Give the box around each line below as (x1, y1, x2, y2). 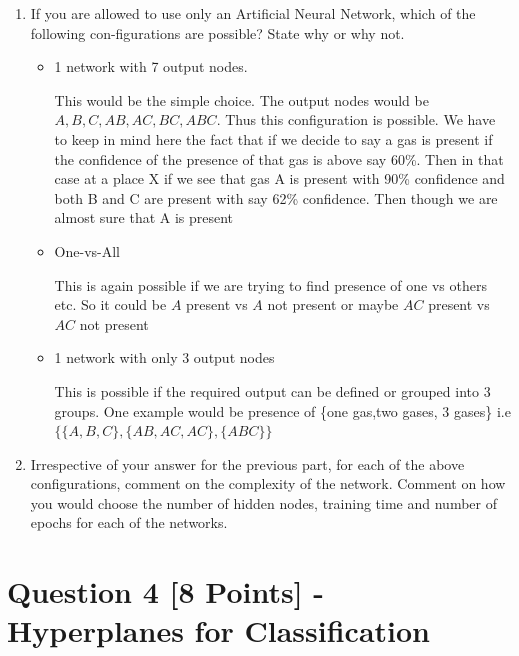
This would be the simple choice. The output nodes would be (54, 89, 429, 110)
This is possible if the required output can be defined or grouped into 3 (54, 380, 491, 401)
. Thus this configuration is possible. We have (216, 109, 496, 130)
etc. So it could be (54, 294, 167, 315)
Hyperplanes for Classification (7, 610, 430, 651)
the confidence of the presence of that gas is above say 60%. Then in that (54, 148, 504, 169)
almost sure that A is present (54, 207, 234, 228)
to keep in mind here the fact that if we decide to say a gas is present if (54, 128, 493, 149)
